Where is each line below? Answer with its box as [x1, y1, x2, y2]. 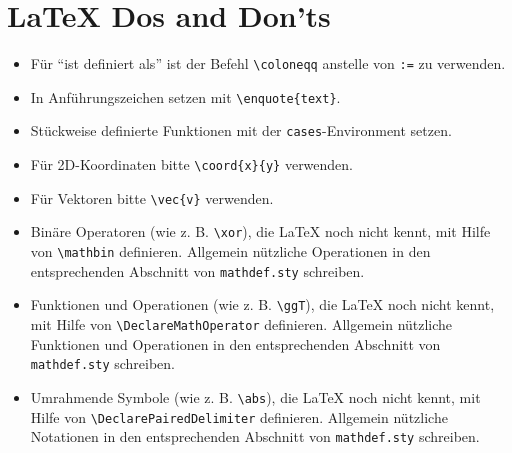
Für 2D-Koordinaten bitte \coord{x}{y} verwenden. [30, 154, 354, 175]
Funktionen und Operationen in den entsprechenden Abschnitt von [30, 333, 441, 354]
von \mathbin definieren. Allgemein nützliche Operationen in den [30, 241, 431, 262]
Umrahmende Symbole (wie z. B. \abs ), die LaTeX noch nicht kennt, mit [30, 386, 481, 407]
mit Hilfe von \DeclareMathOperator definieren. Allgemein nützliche [30, 314, 453, 335]
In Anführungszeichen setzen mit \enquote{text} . [30, 86, 341, 107]
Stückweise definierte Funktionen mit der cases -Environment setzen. [30, 120, 452, 141]
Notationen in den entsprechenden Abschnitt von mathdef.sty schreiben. [30, 426, 480, 447]
